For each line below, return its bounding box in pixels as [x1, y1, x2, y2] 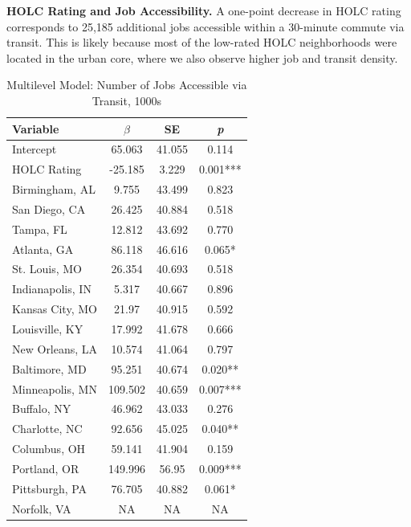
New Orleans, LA [12, 340, 98, 357]
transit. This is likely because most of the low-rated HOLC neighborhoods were [6, 34, 397, 51]
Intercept [12, 141, 57, 157]
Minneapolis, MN [12, 380, 97, 397]
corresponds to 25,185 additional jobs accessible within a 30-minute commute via [6, 18, 405, 35]
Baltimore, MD [12, 360, 87, 377]
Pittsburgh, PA [12, 480, 87, 496]
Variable [12, 120, 59, 137]
